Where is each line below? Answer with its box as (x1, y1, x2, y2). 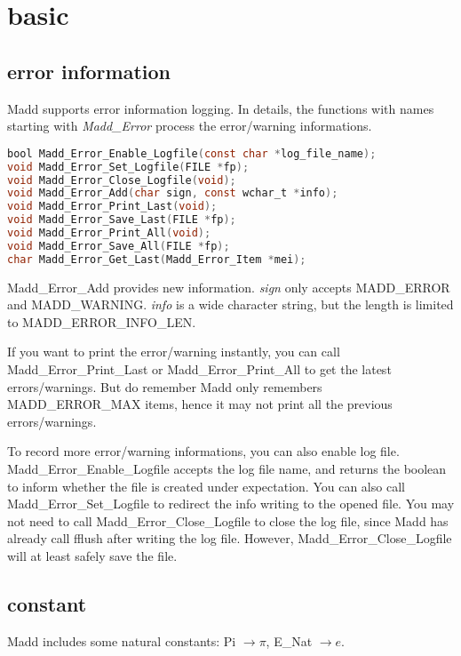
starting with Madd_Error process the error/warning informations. (7, 116, 372, 135)
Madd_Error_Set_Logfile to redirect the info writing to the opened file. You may (7, 494, 455, 513)
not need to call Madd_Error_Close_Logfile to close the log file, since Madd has (7, 511, 449, 530)
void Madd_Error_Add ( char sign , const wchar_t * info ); (7, 187, 338, 200)
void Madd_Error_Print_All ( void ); (7, 227, 211, 240)
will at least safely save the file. (7, 546, 178, 564)
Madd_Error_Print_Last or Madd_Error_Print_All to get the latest (7, 360, 392, 379)
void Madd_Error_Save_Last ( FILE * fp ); (7, 213, 236, 227)
